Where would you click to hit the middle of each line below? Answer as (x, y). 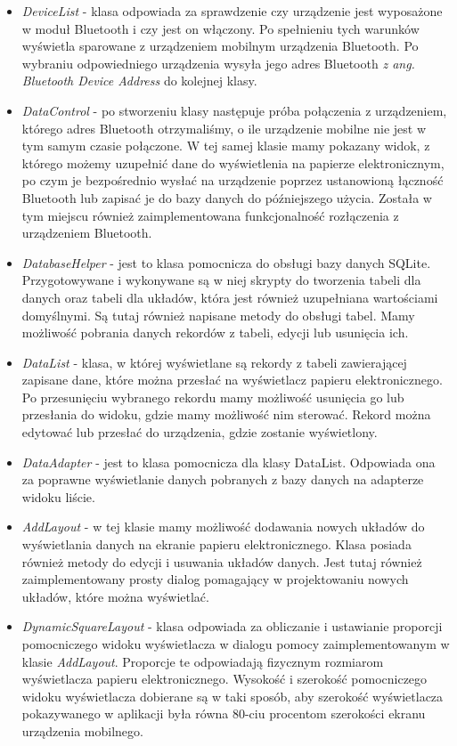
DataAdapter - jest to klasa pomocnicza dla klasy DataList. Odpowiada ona (228, 462)
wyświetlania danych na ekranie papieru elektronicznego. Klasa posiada (216, 544)
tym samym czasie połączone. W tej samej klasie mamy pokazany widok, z (226, 146)
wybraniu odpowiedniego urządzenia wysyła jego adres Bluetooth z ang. (218, 63)
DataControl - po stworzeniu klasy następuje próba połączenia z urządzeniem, (234, 110)
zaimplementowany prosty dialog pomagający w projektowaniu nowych (215, 579)
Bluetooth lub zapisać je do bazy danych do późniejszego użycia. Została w (227, 197)
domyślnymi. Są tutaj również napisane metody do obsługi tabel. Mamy (218, 315)
